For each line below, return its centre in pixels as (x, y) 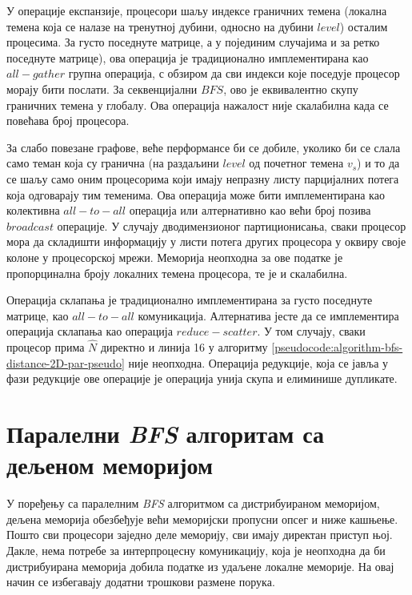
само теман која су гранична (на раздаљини (113, 163)
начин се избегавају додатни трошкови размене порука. (141, 582)
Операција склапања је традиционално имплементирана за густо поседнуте (190, 300)
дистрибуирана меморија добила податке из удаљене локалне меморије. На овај (200, 566)
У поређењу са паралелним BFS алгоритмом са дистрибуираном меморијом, (193, 503)
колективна (33, 210)
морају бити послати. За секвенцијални (102, 88)
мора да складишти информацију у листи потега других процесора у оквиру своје (206, 241)
